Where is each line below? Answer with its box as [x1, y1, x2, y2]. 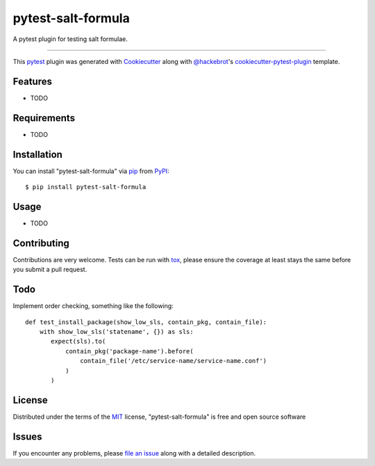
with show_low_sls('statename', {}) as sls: [39, 328, 194, 335]
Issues [12, 431, 42, 442]
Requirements [12, 112, 76, 124]
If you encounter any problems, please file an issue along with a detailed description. [12, 449, 256, 457]
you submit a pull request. [12, 265, 87, 274]
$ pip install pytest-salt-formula [25, 183, 147, 191]
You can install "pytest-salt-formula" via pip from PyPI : [12, 167, 169, 175]
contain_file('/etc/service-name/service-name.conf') [80, 357, 267, 365]
